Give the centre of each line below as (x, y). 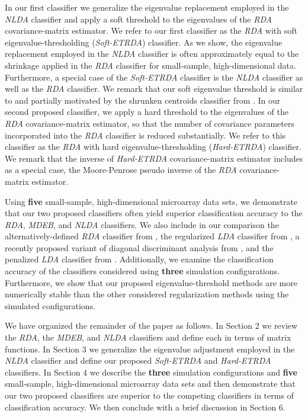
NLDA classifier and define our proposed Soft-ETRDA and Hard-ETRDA (138, 360)
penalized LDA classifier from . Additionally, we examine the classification (139, 259)
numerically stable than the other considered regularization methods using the (147, 294)
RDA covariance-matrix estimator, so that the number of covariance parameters (150, 123)
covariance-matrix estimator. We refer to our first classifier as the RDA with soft (151, 31)
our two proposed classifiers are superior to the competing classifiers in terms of (149, 395)
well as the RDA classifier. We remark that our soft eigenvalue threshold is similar (154, 89)
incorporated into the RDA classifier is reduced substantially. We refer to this (145, 135)
